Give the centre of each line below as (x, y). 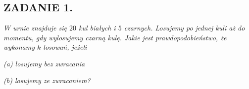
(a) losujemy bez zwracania (44, 63)
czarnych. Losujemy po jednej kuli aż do (184, 28)
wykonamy (19, 47)
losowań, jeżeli (65, 47)
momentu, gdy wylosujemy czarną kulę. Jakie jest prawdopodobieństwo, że (115, 37)
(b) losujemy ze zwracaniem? (47, 80)
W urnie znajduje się (35, 28)
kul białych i (97, 28)
